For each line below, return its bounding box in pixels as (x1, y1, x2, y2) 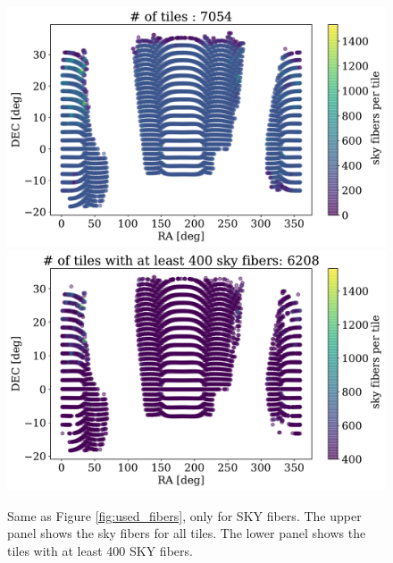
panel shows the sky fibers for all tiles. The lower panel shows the (7, 524, 366, 542)
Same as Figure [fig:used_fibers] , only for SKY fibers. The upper (7, 506, 362, 525)
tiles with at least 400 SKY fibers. (7, 542, 193, 559)
